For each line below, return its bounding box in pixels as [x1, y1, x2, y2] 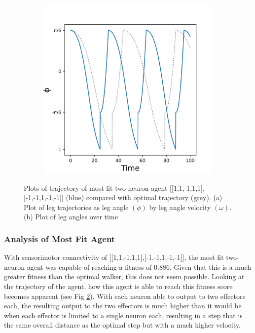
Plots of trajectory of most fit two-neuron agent [24, 182, 168, 193]
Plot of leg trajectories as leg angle [24, 202, 129, 212]
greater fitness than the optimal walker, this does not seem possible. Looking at [4, 271, 245, 282]
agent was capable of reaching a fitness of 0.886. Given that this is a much [27, 261, 252, 272]
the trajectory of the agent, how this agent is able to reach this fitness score [4, 281, 233, 291]
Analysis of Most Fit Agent [4, 232, 115, 245]
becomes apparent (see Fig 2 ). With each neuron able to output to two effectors [4, 291, 245, 301]
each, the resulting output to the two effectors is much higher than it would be [4, 300, 242, 311]
